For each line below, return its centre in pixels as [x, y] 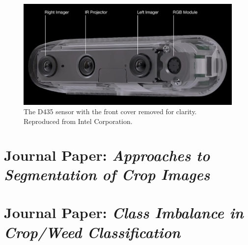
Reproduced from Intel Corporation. [78, 121]
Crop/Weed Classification [92, 232]
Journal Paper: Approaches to [107, 155]
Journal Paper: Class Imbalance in [124, 213]
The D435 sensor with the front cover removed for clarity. [110, 111]
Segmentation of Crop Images [107, 174]
